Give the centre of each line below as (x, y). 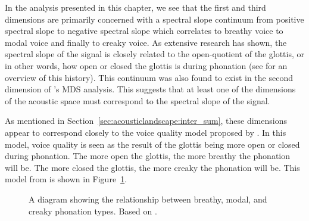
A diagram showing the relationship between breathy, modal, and (148, 199)
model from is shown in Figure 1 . (66, 179)
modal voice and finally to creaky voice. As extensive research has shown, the (146, 42)
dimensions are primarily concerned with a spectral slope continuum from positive (154, 19)
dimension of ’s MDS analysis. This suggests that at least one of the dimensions (150, 89)
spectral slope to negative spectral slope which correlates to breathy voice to (144, 31)
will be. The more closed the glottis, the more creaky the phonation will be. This (152, 167)
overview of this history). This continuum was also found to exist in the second (149, 77)
